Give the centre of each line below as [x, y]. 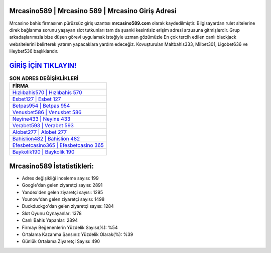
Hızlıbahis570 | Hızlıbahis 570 [47, 93]
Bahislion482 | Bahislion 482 [46, 139]
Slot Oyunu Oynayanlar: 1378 [52, 213]
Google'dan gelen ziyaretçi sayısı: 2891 [62, 185]
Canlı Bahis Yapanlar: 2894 [50, 220]
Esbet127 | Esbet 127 [37, 99]
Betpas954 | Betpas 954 [41, 106]
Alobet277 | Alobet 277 [40, 132]
